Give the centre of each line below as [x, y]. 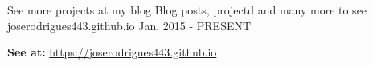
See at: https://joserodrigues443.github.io [112, 52]
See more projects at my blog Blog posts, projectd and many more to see [187, 10]
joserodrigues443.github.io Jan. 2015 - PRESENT [129, 25]
